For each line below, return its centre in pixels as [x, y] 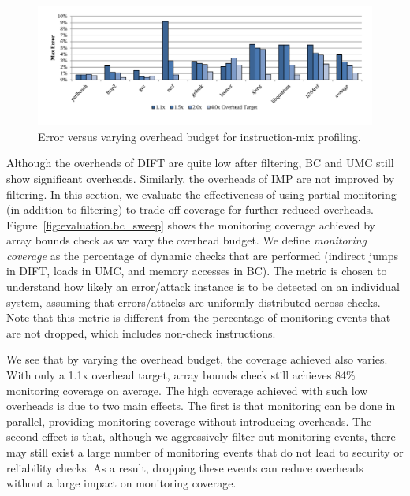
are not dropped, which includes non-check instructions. [141, 332]
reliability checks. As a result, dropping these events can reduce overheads [185, 467]
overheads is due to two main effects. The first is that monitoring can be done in [201, 406]
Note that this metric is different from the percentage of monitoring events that [199, 317]
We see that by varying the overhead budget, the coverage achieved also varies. [197, 359]
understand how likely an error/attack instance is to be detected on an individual [203, 287]
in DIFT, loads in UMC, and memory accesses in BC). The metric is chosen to [197, 271]
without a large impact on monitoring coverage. [121, 483]
